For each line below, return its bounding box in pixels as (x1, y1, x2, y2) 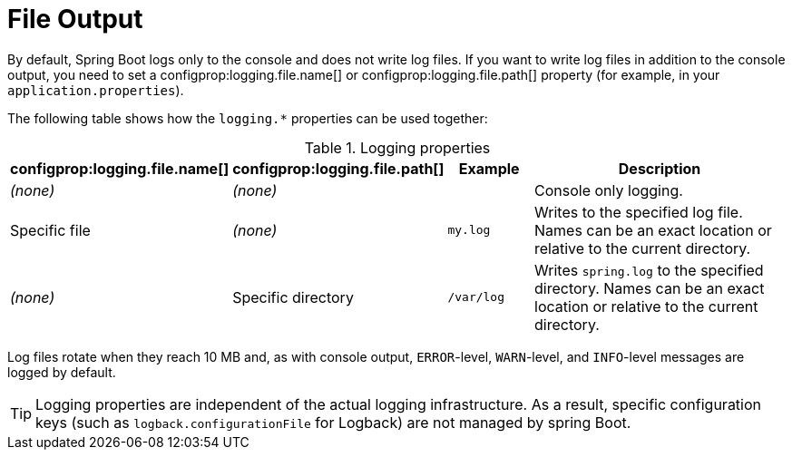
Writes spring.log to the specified (534, 260, 764, 279)
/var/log (447, 290, 505, 305)
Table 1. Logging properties (304, 138, 491, 157)
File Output (7, 4, 143, 34)
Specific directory (232, 287, 354, 306)
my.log (447, 223, 491, 238)
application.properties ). (7, 82, 184, 98)
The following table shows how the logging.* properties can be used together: (7, 110, 488, 126)
